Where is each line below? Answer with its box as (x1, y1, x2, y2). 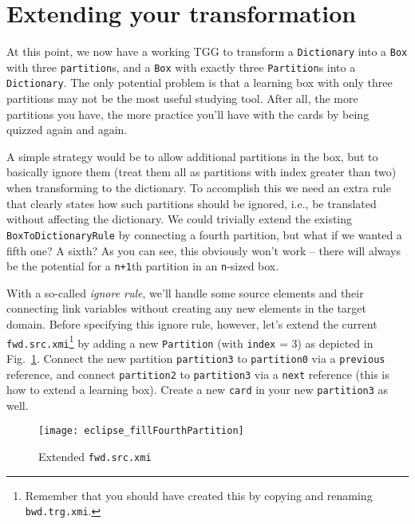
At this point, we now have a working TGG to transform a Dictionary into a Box (6, 43, 408, 60)
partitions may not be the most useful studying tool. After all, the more (6, 90, 358, 107)
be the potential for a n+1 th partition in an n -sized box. (6, 258, 279, 274)
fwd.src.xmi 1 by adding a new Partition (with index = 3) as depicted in (6, 332, 373, 351)
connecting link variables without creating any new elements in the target (6, 300, 366, 317)
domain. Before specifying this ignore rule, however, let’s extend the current (6, 315, 377, 332)
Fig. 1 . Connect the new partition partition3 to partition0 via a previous (6, 349, 385, 366)
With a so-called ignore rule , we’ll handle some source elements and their (6, 284, 364, 301)
